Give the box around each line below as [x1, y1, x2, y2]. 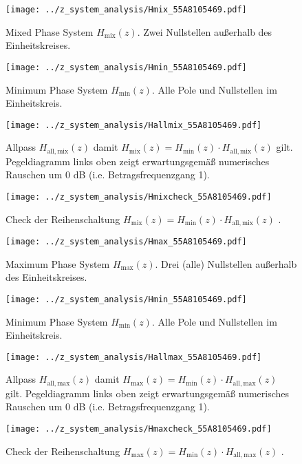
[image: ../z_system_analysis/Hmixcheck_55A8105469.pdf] [6, 191, 272, 202]
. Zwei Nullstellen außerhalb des [137, 24, 272, 39]
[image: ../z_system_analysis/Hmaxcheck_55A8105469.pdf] [6, 424, 272, 434]
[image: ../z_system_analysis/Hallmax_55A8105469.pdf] [6, 352, 262, 362]
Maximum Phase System [6, 256, 110, 271]
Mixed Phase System [6, 24, 94, 39]
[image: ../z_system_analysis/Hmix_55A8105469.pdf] [6, 5, 247, 14]
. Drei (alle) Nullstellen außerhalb [155, 256, 297, 271]
